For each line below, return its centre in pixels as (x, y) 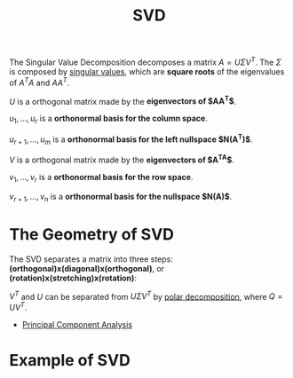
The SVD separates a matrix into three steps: (91, 259)
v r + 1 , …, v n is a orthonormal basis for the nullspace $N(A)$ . (121, 197)
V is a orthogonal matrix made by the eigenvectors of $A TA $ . (122, 159)
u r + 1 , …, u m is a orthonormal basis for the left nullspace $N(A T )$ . (131, 139)
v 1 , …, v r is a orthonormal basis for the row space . (101, 178)
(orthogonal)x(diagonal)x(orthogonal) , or (87, 268)
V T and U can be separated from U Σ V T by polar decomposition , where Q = (146, 295)
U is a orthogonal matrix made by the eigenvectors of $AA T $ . (123, 100)
